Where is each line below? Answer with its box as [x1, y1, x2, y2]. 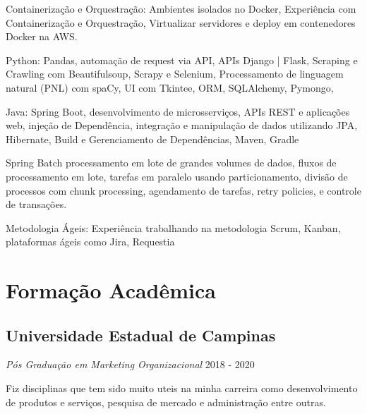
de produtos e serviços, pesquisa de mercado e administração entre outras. [6, 394, 326, 409]
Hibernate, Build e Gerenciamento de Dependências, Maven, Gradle [6, 131, 299, 146]
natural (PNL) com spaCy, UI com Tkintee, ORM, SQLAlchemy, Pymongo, [6, 80, 334, 95]
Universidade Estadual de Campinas [6, 324, 276, 346]
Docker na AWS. [6, 29, 78, 44]
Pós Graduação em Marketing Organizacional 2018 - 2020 [6, 357, 255, 372]
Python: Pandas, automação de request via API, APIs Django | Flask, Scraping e [6, 52, 358, 67]
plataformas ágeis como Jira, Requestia [6, 234, 175, 249]
